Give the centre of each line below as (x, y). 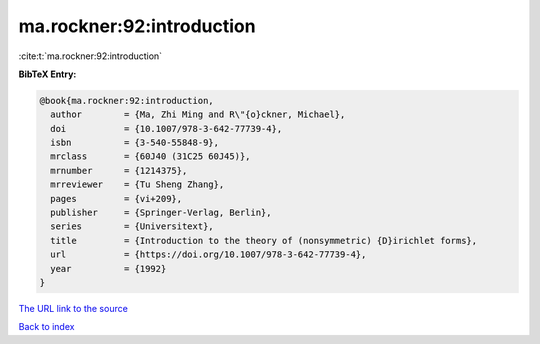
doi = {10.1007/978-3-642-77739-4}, (166, 128)
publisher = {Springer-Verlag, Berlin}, (161, 213)
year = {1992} (108, 268)
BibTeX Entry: (47, 74)
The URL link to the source (73, 308)
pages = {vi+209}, (116, 198)
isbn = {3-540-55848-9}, (135, 143)
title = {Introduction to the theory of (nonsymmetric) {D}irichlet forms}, (264, 240)
